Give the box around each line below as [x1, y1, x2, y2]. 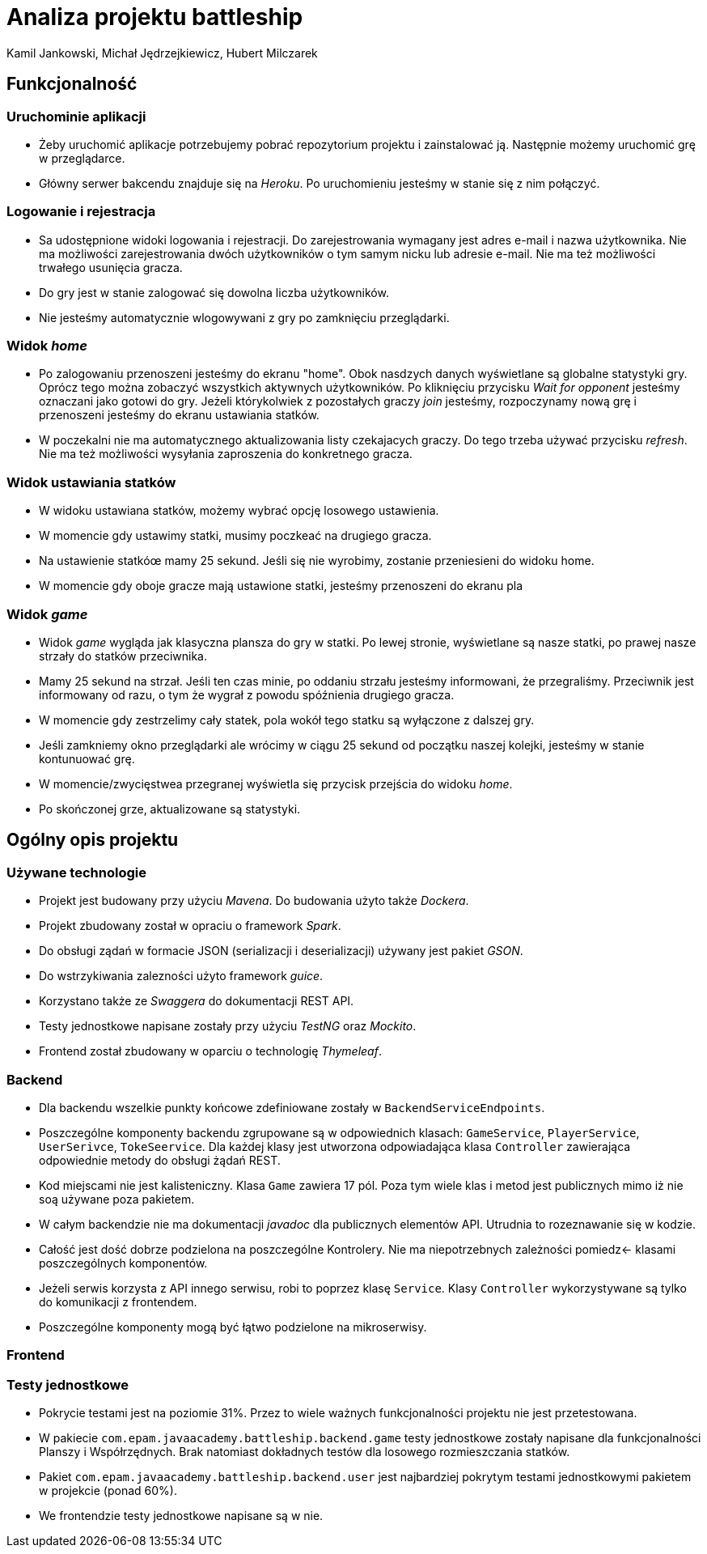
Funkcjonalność [6, 74, 138, 95]
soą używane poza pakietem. [39, 1191, 195, 1206]
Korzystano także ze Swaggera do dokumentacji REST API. [39, 994, 354, 1008]
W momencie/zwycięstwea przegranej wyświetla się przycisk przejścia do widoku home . [39, 776, 513, 791]
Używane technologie [6, 864, 146, 881]
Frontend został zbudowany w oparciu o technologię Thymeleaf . [39, 1044, 382, 1059]
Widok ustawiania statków [6, 473, 176, 490]
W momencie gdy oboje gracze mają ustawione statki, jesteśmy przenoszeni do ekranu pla [39, 579, 523, 593]
